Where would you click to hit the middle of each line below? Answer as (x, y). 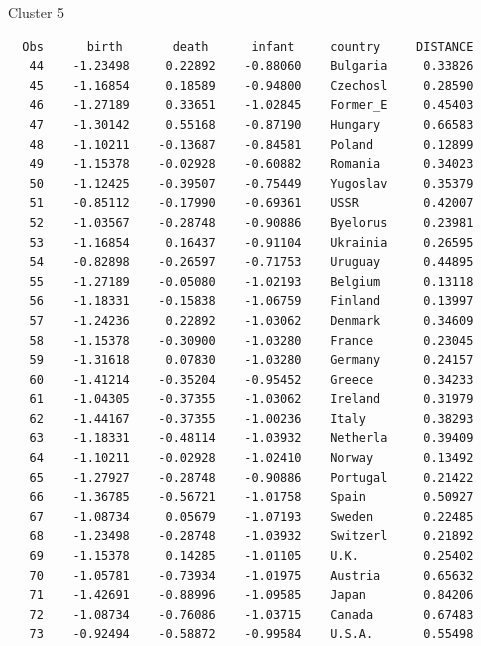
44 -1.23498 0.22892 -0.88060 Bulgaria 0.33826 (251, 66)
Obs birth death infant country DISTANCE (248, 46)
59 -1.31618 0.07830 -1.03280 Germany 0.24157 (251, 360)
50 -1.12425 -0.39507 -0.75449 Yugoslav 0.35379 (251, 183)
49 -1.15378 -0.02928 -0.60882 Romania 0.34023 (251, 164)
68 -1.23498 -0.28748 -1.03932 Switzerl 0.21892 (251, 536)
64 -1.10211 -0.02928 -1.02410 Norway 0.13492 (251, 458)
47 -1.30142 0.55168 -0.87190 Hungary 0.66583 (251, 124)
